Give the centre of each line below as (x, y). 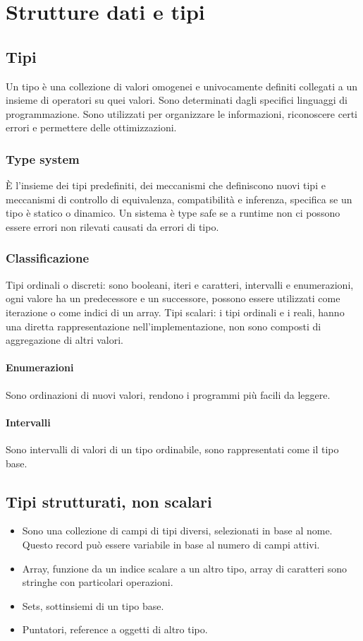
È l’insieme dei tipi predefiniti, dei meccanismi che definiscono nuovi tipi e (166, 185)
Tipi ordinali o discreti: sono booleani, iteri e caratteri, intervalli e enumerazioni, (180, 284)
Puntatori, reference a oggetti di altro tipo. (115, 629)
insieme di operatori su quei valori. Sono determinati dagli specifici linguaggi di (177, 100)
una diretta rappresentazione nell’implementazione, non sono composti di (164, 326)
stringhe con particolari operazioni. (98, 582)
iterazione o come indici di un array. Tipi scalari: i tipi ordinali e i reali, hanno (175, 312)
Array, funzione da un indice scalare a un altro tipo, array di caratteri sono (184, 568)
